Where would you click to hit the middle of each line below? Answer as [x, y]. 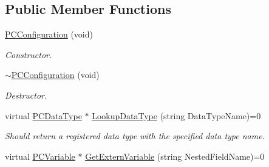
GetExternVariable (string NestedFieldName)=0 [175, 156]
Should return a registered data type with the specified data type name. [135, 136]
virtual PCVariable [40, 156]
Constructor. [29, 54]
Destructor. [26, 95]
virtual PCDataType [43, 115]
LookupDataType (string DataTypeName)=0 [176, 115]
